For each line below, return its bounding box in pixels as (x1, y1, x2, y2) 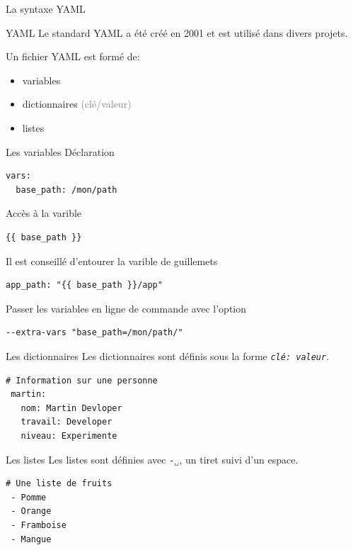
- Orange (11, 506, 52, 517)
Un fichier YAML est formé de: (6, 49, 140, 64)
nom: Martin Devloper (21, 403, 122, 413)
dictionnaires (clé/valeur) (22, 96, 132, 111)
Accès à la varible (6, 206, 82, 220)
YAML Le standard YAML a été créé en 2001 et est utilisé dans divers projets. (6, 25, 348, 40)
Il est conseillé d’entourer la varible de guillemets (6, 253, 218, 268)
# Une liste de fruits (6, 478, 112, 489)
